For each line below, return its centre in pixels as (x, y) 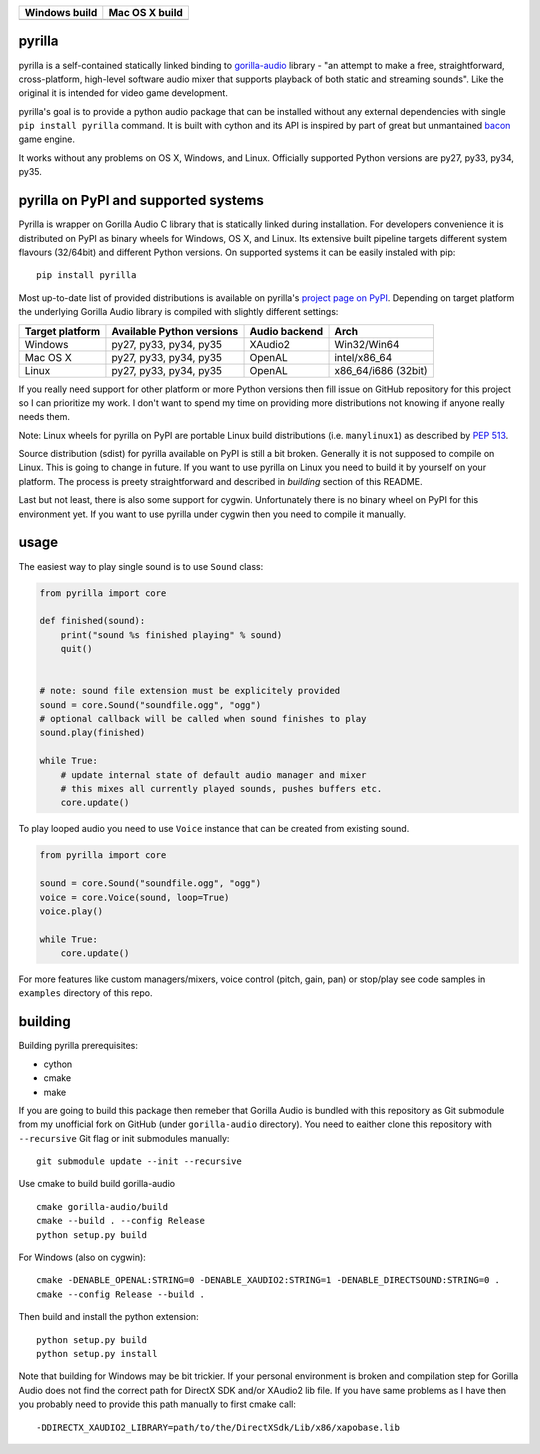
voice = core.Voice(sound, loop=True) (134, 897)
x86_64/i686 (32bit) (381, 370)
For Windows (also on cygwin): (82, 1257)
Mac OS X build (146, 12)
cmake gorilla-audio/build (102, 1206)
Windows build (61, 12)
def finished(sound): (92, 621)
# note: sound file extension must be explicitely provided (190, 691)
